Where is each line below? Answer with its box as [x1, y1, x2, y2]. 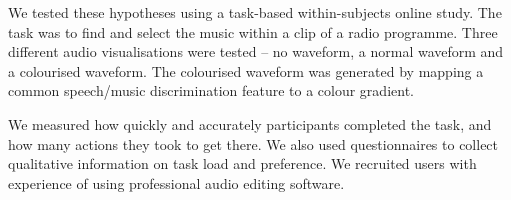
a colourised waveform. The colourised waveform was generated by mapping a [8, 60, 484, 81]
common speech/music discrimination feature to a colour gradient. [8, 80, 414, 101]
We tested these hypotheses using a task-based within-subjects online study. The [8, 2, 502, 22]
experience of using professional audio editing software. [8, 172, 345, 193]
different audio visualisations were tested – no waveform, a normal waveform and [8, 41, 504, 62]
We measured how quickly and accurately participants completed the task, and [8, 113, 492, 134]
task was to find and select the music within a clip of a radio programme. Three [8, 21, 498, 42]
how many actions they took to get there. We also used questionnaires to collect [8, 133, 499, 154]
